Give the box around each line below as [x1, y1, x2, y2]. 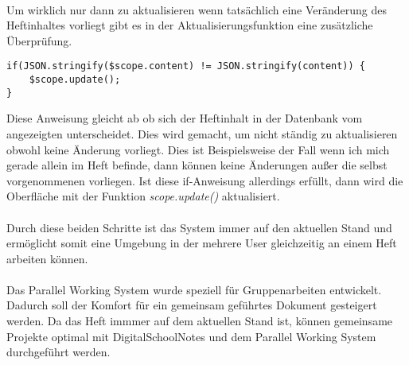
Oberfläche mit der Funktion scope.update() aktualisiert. [6, 188, 280, 204]
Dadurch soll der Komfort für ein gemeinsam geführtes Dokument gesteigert [6, 297, 377, 313]
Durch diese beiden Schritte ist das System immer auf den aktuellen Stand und [6, 219, 392, 235]
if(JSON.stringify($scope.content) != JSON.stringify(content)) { [6, 60, 366, 72]
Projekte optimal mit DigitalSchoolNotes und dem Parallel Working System [6, 328, 376, 344]
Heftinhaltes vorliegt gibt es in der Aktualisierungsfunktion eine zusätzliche [6, 17, 373, 33]
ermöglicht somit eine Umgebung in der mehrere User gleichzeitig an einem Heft [6, 235, 397, 251]
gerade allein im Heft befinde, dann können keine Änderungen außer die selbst [6, 157, 388, 173]
